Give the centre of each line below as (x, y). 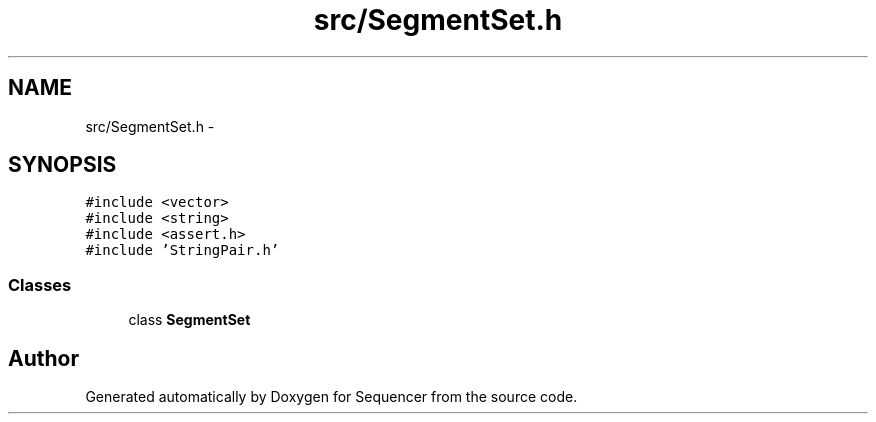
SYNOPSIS (62, 165)
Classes (40, 284)
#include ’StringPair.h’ (182, 250)
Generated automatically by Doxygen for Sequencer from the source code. (331, 397)
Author (43, 358)
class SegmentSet (189, 320)
